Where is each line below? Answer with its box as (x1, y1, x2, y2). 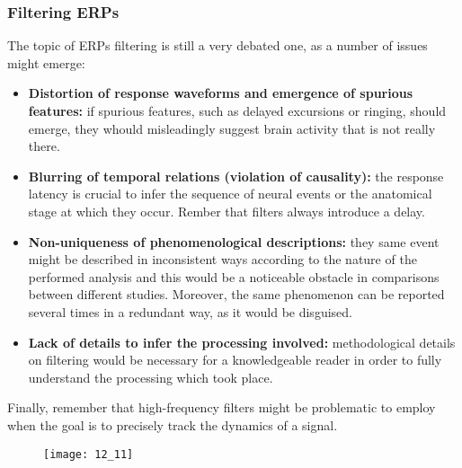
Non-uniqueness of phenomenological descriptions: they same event (28, 232, 440, 251)
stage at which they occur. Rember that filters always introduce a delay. (28, 201, 425, 220)
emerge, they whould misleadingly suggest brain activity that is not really (28, 119, 436, 137)
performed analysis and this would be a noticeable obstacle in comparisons (28, 267, 440, 286)
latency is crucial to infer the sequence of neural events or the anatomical (28, 184, 432, 203)
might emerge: (7, 53, 85, 72)
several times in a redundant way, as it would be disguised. (28, 302, 352, 321)
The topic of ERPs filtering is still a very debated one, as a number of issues (7, 36, 428, 55)
